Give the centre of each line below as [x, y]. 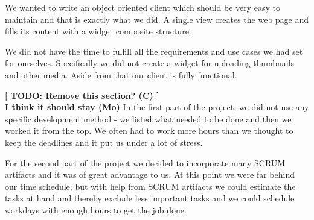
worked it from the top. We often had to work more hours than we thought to [149, 130]
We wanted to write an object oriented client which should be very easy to [143, 7]
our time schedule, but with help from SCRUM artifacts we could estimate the [150, 186]
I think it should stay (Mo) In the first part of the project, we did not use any [157, 107]
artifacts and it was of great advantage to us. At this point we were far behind [150, 174]
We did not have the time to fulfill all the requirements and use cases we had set [154, 51]
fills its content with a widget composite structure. [98, 31]
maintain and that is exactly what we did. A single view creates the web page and [157, 19]
